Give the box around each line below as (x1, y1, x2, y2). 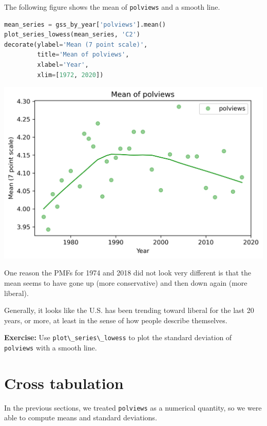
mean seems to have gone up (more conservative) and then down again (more (4, 277, 247, 288)
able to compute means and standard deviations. (4, 412, 157, 423)
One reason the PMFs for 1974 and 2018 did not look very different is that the (4, 267, 252, 278)
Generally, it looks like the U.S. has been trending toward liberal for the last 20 (4, 305, 254, 316)
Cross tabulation (4, 372, 124, 393)
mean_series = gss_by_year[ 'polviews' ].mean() (4, 21, 166, 28)
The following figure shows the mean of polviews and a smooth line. (4, 2, 220, 12)
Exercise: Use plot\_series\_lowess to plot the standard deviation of (4, 332, 232, 343)
